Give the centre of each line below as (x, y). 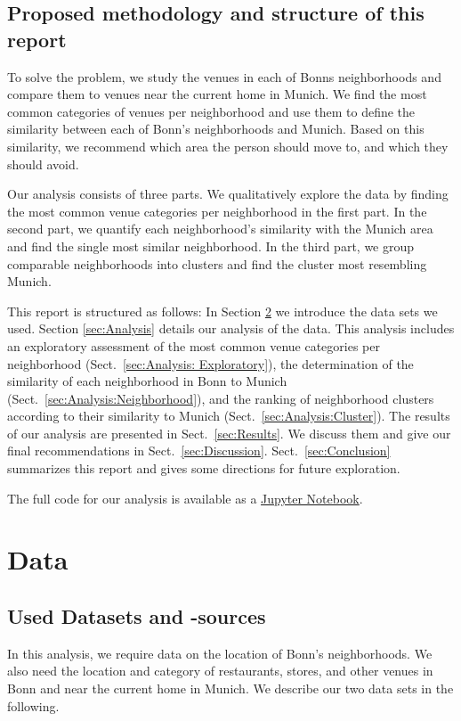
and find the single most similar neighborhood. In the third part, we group (211, 246)
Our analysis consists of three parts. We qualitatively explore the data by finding (228, 194)
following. (33, 705)
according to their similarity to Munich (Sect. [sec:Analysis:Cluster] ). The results (229, 416)
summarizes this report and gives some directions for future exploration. (204, 468)
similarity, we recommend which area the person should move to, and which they (228, 146)
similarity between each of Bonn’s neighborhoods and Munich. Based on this (216, 129)
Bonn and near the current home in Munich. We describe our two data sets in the (230, 688)
